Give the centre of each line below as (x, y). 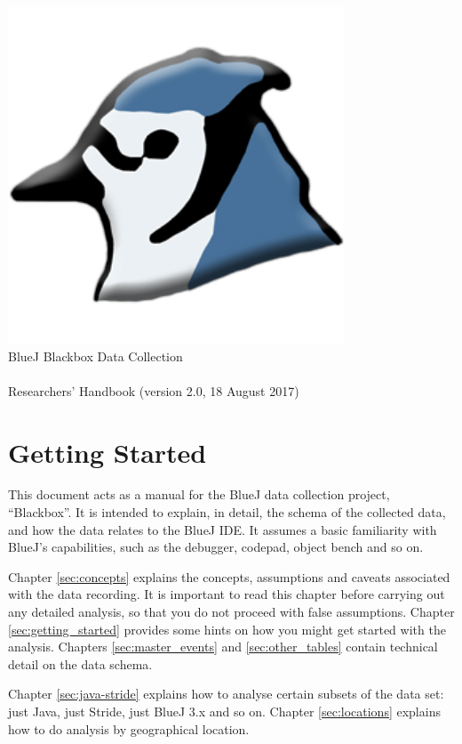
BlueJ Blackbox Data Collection (96, 356)
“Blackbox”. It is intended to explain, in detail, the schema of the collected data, (227, 512)
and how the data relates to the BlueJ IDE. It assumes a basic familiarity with (223, 529)
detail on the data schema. (80, 663)
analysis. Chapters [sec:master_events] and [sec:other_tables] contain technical (223, 647)
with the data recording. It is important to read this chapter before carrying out (227, 594)
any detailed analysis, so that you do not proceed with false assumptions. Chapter (231, 611)
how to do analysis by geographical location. (129, 728)
